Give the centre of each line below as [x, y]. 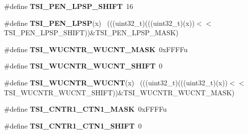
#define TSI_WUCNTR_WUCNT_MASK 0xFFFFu [96, 49]
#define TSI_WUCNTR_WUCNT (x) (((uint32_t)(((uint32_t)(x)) [116, 82]
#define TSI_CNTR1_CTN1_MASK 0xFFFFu [85, 109]
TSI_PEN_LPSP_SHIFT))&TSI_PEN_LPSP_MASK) [91, 33]
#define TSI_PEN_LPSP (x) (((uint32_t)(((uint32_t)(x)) [99, 23]
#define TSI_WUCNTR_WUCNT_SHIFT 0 [83, 66]
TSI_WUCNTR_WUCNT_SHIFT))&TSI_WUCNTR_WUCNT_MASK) [119, 92]
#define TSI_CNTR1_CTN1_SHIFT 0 [73, 125]
